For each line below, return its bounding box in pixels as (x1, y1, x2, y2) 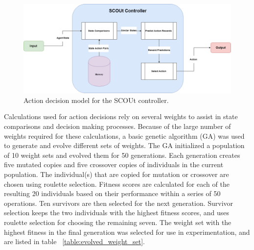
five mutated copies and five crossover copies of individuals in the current (4, 159, 224, 170)
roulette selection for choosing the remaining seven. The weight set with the (4, 217, 231, 227)
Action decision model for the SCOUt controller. (23, 95, 169, 105)
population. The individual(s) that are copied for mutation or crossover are (4, 169, 229, 179)
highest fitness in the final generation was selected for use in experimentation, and (4, 226, 250, 237)
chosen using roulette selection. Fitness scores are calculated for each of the (4, 178, 230, 189)
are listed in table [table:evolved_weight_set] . (4, 236, 145, 247)
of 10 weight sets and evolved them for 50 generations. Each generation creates (4, 150, 240, 160)
